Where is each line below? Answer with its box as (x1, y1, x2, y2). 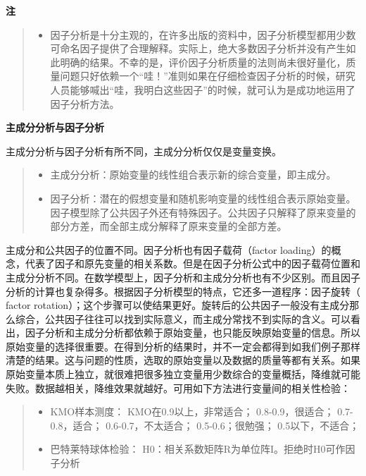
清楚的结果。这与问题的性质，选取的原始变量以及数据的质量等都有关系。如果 (6, 353, 360, 367)
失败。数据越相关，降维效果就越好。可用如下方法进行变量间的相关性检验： (6, 380, 351, 395)
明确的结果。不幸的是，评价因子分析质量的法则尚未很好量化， (60, 54, 346, 69)
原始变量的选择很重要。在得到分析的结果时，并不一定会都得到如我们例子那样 (6, 338, 360, 353)
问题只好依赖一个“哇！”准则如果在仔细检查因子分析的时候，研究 (60, 68, 355, 83)
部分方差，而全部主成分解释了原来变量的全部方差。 (50, 219, 287, 233)
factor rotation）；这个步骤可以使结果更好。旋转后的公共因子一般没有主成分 (6, 298, 350, 312)
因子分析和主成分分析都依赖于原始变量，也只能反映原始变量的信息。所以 (25, 325, 360, 340)
